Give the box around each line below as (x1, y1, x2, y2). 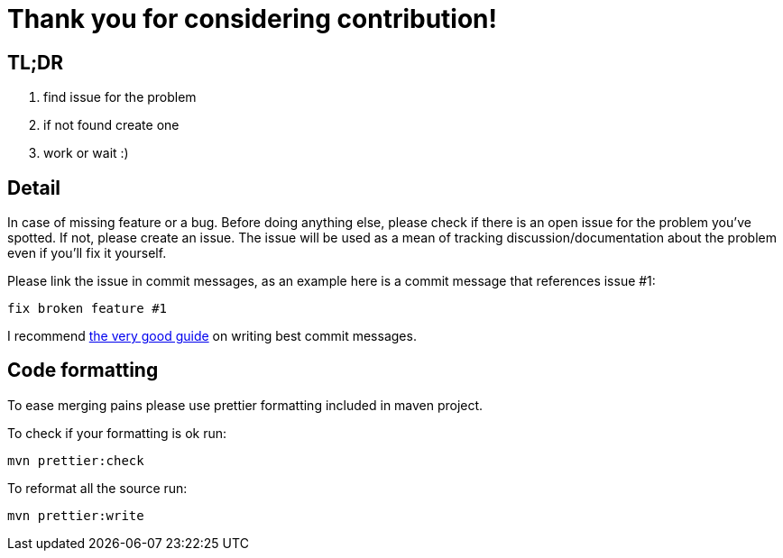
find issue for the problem (43, 89, 197, 105)
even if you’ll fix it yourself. (7, 245, 167, 261)
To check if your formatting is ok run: (7, 425, 227, 441)
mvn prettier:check (7, 453, 144, 468)
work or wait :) (43, 145, 129, 161)
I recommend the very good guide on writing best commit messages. (7, 328, 417, 344)
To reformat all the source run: (7, 480, 188, 496)
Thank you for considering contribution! (7, 4, 497, 34)
